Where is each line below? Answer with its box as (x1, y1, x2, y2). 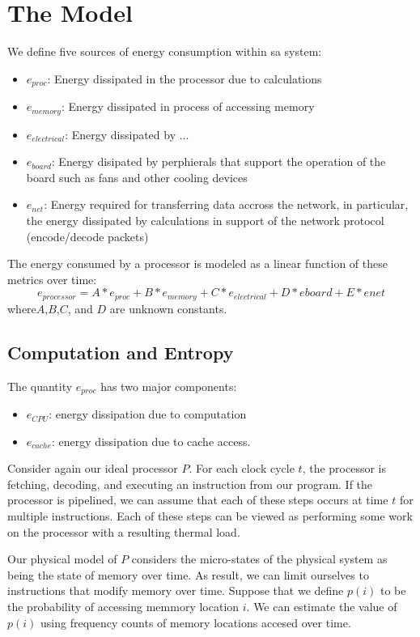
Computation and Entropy (7, 339, 234, 364)
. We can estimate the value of (246, 598, 397, 615)
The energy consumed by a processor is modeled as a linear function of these (7, 255, 388, 272)
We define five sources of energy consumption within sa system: (7, 43, 322, 60)
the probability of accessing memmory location (7, 598, 240, 615)
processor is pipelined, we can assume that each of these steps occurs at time (7, 491, 388, 508)
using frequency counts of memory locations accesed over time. (40, 614, 351, 631)
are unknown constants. (109, 299, 227, 316)
